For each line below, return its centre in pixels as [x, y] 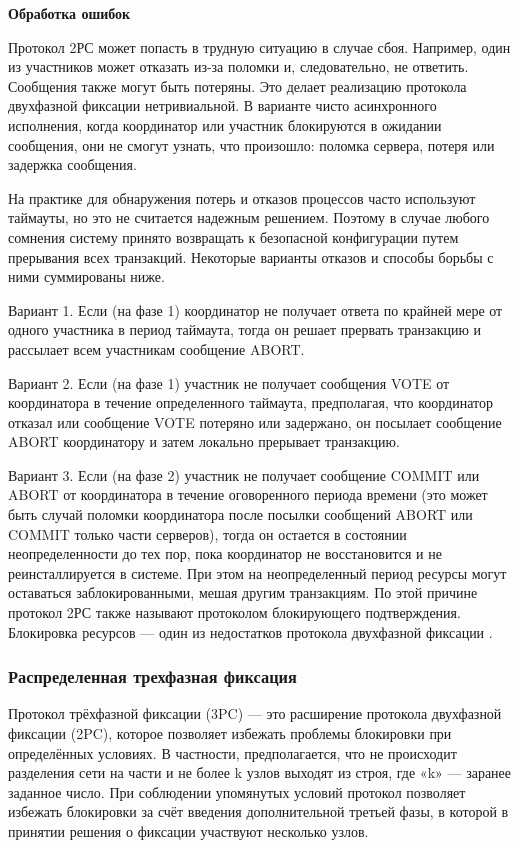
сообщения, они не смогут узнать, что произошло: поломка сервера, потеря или [251, 144]
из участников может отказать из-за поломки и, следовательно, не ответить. [238, 66]
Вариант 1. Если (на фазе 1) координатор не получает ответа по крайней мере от [255, 309]
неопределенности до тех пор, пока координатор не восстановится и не [225, 553]
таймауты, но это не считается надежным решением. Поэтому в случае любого [249, 217]
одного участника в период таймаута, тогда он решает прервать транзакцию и [245, 329]
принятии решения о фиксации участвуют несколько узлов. [188, 831]
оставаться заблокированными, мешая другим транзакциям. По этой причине [243, 592]
